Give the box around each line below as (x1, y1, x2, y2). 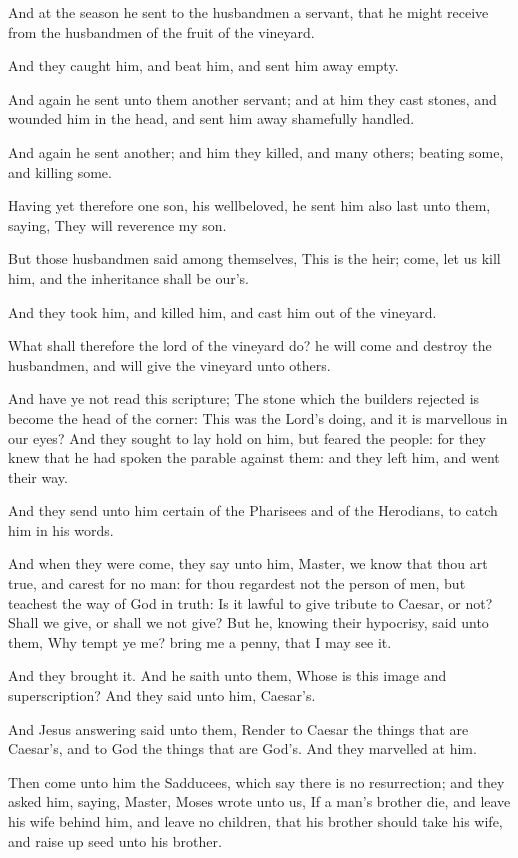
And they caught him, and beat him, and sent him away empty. (8, 55, 399, 76)
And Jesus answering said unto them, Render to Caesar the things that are (8, 718, 469, 739)
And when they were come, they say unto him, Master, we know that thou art (8, 553, 488, 574)
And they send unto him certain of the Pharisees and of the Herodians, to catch (8, 500, 498, 521)
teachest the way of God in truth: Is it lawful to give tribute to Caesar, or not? (8, 592, 493, 613)
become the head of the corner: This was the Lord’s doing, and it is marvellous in (8, 407, 508, 428)
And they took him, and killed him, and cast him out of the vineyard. (8, 301, 437, 322)
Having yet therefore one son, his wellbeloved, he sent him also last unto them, (8, 195, 491, 216)
